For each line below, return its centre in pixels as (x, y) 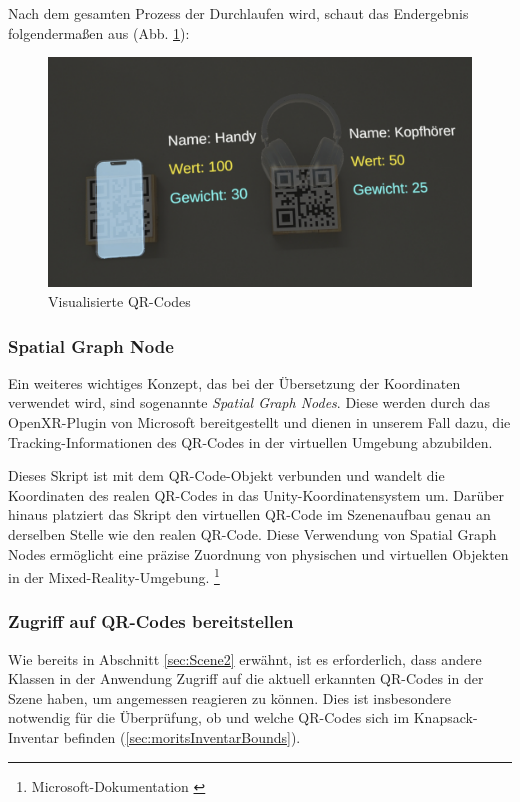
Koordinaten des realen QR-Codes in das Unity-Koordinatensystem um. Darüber (256, 494)
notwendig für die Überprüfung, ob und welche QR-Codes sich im (209, 717)
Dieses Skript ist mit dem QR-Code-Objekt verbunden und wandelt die (226, 475)
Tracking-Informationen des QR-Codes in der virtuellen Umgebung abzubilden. (250, 441)
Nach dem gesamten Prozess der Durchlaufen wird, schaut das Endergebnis (238, 13)
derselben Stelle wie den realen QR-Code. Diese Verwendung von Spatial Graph (252, 533)
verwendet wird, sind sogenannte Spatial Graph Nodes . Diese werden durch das (249, 402)
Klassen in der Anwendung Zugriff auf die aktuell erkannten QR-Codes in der (246, 678)
